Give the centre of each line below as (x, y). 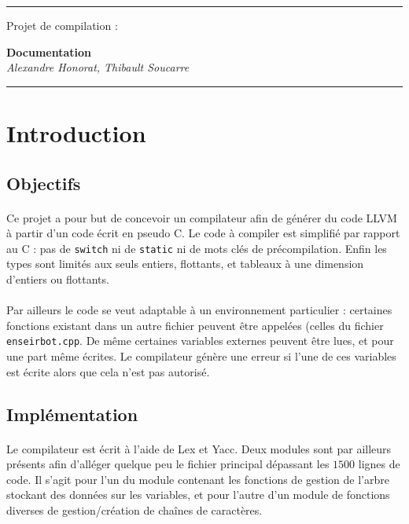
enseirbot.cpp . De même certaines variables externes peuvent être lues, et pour (200, 341)
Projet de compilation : (62, 25)
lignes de (379, 464)
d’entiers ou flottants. (58, 278)
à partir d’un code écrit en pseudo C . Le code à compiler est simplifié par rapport (203, 233)
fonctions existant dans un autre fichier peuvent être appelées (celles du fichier (195, 325)
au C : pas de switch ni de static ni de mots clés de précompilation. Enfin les (197, 248)
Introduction (76, 132)
